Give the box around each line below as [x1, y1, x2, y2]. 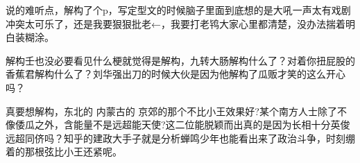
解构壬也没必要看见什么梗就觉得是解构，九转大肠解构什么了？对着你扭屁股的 [6, 53, 355, 67]
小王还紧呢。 [63, 144, 122, 159]
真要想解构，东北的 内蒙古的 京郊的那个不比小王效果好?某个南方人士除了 [6, 103, 337, 118]
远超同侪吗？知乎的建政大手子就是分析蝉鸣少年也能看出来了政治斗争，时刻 [6, 130, 345, 145]
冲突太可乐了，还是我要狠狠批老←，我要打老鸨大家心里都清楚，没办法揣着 [6, 16, 345, 31]
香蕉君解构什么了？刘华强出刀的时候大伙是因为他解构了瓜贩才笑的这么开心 [6, 67, 345, 81]
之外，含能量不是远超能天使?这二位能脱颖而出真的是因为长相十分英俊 [34, 117, 350, 132]
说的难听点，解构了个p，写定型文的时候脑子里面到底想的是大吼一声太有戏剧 [6, 3, 351, 17]
